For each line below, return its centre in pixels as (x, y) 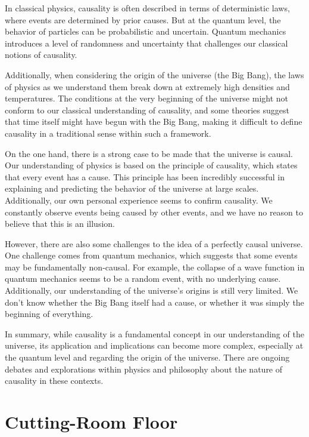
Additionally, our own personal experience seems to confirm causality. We (139, 200)
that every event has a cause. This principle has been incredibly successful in (145, 176)
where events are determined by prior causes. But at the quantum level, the (143, 19)
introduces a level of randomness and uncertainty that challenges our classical (146, 43)
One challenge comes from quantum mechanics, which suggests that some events (151, 255)
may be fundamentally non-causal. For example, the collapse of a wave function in (155, 267)
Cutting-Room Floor (91, 421)
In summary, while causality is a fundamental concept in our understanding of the (154, 333)
